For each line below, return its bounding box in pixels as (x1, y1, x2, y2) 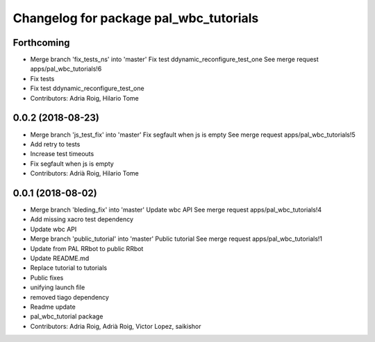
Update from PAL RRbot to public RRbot (30, 244, 144, 253)
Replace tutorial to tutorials (30, 264, 108, 272)
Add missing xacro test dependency (30, 215, 134, 223)
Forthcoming (12, 37, 70, 49)
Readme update (30, 302, 76, 311)
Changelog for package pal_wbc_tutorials (12, 10, 259, 26)
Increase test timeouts (30, 150, 94, 158)
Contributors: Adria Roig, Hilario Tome (30, 94, 139, 102)
